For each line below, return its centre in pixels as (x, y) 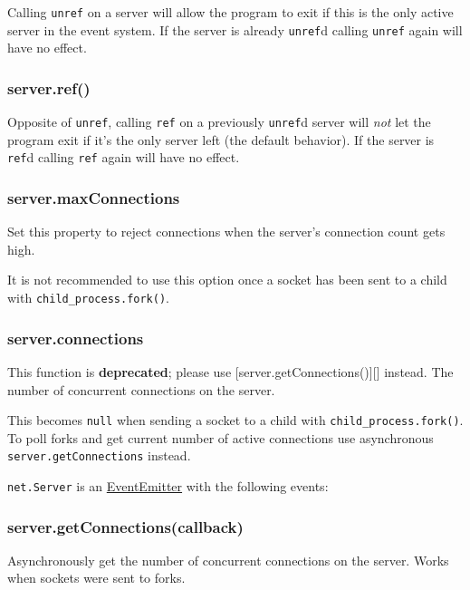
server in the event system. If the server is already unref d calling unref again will (235, 29)
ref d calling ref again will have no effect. (124, 157)
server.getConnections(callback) (125, 526)
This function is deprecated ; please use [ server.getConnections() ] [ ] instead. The (230, 371)
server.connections (76, 338)
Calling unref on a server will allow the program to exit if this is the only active (230, 12)
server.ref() (49, 87)
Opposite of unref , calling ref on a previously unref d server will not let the (219, 122)
